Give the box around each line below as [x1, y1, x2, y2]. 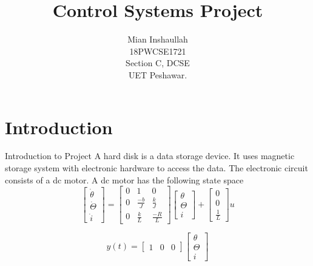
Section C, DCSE [126, 56, 190, 69]
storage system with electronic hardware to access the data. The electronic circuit [5, 162, 308, 174]
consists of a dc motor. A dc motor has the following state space [5, 173, 244, 186]
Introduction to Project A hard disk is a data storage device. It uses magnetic [5, 149, 295, 162]
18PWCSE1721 [129, 44, 186, 57]
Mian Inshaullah [127, 33, 188, 46]
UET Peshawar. [128, 68, 187, 81]
